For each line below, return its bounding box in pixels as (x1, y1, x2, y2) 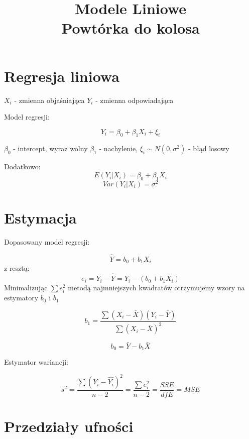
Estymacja (4, 207, 77, 228)
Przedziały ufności (4, 416, 134, 436)
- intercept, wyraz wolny (13, 143, 88, 154)
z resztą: (4, 263, 30, 273)
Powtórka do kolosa (61, 18, 200, 38)
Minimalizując (4, 282, 48, 293)
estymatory (4, 292, 39, 303)
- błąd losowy (188, 143, 229, 154)
